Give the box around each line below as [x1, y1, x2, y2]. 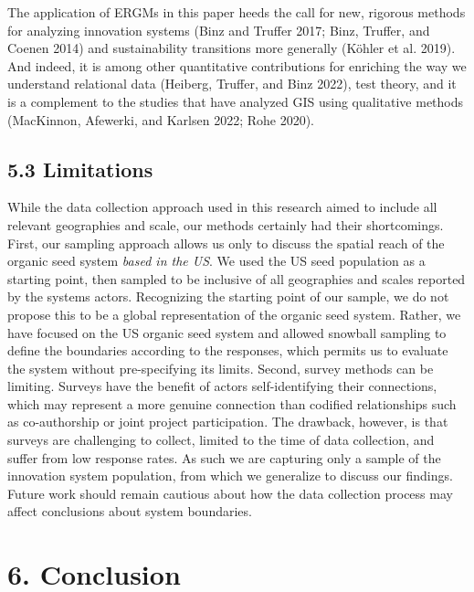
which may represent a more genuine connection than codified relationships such [7, 394, 457, 413]
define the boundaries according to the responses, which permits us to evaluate [7, 341, 448, 360]
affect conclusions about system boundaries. [7, 502, 252, 521]
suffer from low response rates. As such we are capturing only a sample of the [7, 448, 441, 467]
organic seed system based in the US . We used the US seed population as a [7, 251, 426, 270]
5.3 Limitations [7, 154, 153, 183]
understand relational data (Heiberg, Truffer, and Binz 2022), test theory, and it [7, 74, 457, 93]
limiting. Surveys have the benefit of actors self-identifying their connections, [7, 376, 437, 396]
